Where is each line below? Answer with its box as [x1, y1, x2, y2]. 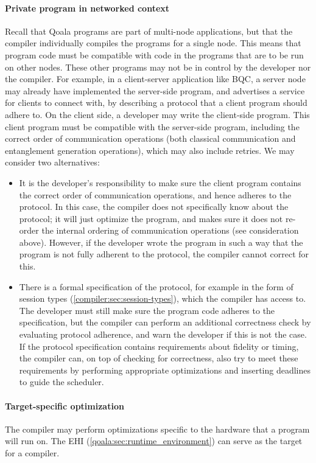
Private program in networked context [5, 1, 170, 14]
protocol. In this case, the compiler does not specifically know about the [19, 200, 289, 213]
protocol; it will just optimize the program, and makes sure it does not [19, 212, 283, 225]
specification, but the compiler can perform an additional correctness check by [19, 316, 311, 329]
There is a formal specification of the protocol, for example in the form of [19, 280, 293, 293]
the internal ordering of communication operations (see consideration [41, 224, 299, 237]
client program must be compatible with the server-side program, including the [5, 120, 300, 133]
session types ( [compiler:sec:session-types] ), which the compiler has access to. [19, 292, 306, 305]
